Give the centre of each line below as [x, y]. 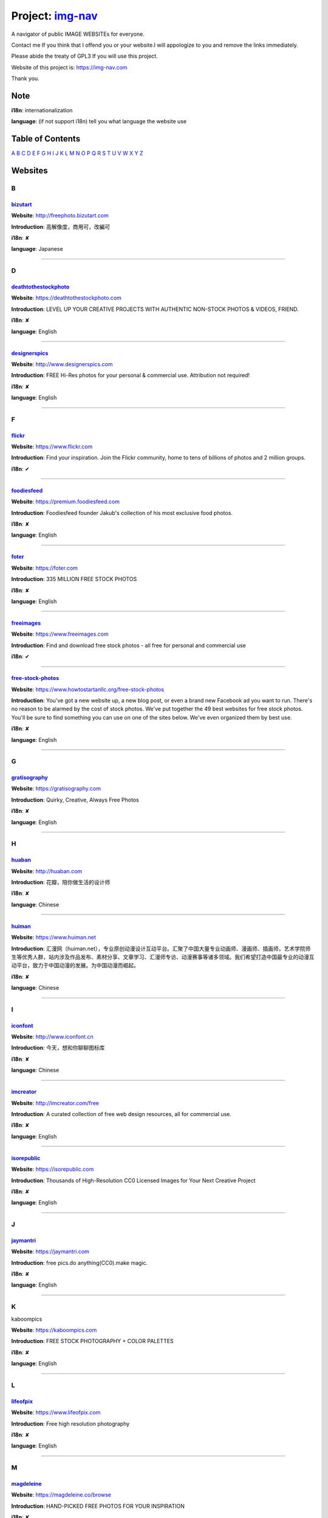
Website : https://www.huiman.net [54, 938]
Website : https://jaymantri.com [50, 1251]
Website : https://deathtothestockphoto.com [66, 298]
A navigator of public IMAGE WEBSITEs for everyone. [78, 34]
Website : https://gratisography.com [56, 789]
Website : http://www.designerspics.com [62, 364]
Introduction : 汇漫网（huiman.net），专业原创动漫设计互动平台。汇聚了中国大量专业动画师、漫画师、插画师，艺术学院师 [161, 948]
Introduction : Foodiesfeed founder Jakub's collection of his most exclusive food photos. [122, 512]
